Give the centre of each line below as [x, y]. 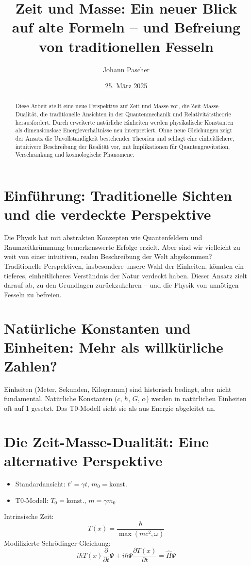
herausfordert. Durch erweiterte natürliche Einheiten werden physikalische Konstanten [124, 122]
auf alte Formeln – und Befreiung [126, 27]
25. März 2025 [126, 86]
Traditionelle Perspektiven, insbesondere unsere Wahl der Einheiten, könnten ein [124, 266]
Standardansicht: [40, 483]
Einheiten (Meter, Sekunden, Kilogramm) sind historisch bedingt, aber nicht [118, 389]
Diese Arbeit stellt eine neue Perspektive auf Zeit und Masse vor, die [102, 106]
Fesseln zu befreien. [33, 294]
